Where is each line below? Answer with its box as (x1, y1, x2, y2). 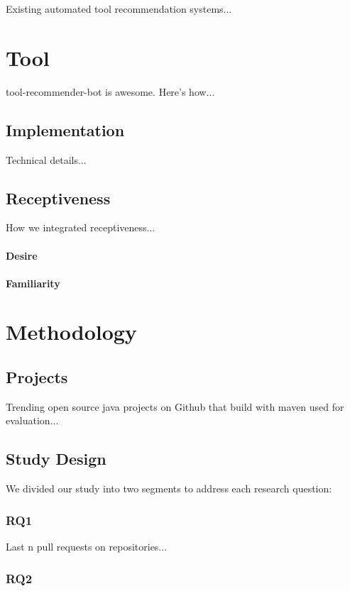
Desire (6, 248, 38, 263)
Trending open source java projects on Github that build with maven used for (6, 399, 344, 414)
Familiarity (6, 275, 60, 290)
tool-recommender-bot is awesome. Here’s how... (6, 84, 215, 99)
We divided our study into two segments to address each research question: (6, 481, 332, 496)
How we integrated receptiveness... (6, 220, 155, 235)
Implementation (6, 118, 125, 140)
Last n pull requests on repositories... (6, 539, 168, 554)
